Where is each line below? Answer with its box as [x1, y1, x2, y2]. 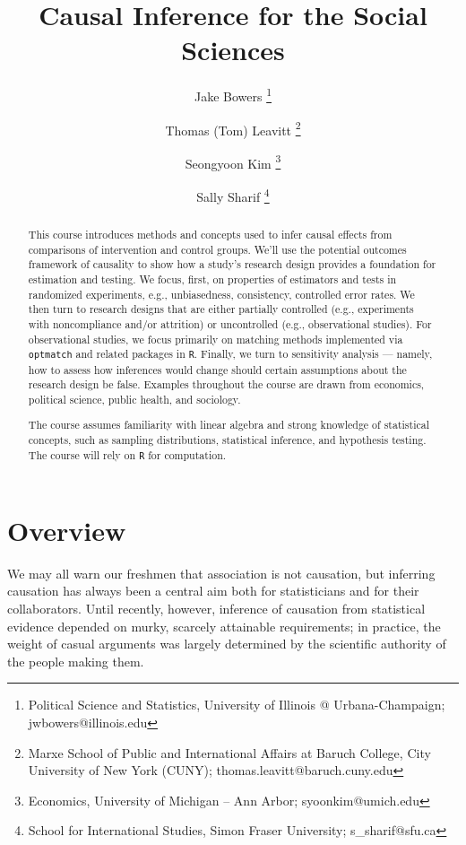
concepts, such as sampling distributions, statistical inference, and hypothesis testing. [28, 432, 427, 448]
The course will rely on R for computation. [28, 447, 227, 462]
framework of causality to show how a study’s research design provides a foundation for [28, 257, 436, 272]
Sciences [181, 31, 285, 68]
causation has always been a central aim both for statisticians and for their [7, 581, 419, 600]
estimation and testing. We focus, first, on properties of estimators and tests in [28, 272, 397, 287]
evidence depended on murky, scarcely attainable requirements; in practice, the [7, 616, 441, 635]
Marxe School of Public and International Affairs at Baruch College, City [28, 743, 431, 762]
